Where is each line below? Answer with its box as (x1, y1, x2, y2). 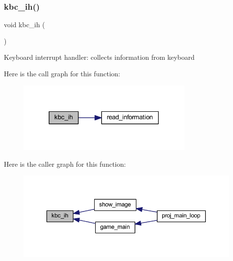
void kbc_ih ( (4, 19, 45, 30)
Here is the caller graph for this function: (4, 158, 126, 169)
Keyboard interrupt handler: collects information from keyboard (4, 52, 195, 62)
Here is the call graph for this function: (4, 69, 120, 78)
